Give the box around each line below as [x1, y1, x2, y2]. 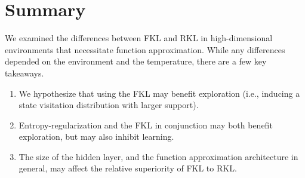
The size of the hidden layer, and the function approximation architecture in [19, 150, 298, 162]
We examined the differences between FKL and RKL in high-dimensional [5, 32, 273, 44]
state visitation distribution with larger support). [19, 99, 199, 111]
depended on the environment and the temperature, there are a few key [5, 55, 267, 67]
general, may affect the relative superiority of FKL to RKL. [19, 162, 237, 174]
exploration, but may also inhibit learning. [19, 130, 174, 143]
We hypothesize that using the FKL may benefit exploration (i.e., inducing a [19, 87, 300, 99]
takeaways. [5, 66, 44, 79]
